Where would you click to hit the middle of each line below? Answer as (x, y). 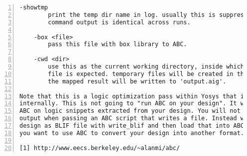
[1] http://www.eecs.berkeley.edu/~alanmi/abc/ (100, 148)
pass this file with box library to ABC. (118, 44)
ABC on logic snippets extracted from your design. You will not (130, 111)
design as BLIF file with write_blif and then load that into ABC (132, 126)
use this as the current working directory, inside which (146, 67)
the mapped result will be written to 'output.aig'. (137, 81)
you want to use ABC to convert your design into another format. (132, 133)
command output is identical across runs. (119, 22)
